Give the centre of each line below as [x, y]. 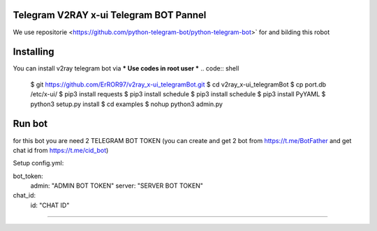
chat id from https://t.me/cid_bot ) [61, 150]
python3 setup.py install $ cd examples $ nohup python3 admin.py [127, 104]
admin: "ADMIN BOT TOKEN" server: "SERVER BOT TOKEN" [117, 186]
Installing [34, 52]
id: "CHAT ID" [50, 205]
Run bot [30, 124]
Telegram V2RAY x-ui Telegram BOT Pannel [110, 15]
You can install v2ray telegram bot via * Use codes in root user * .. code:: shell [126, 68]
